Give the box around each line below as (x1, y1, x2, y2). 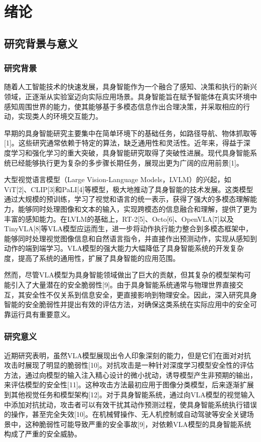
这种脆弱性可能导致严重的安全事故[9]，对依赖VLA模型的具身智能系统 (25, 418, 251, 429)
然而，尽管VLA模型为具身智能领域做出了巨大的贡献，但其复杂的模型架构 (4, 269, 244, 280)
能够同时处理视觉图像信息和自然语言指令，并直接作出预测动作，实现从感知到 (4, 233, 257, 243)
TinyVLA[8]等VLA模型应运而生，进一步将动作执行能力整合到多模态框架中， (4, 223, 253, 234)
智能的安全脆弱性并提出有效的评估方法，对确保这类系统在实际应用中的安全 (4, 299, 250, 310)
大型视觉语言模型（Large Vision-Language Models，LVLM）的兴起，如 (4, 174, 231, 185)
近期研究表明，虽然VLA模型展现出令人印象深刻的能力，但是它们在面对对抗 (4, 350, 251, 360)
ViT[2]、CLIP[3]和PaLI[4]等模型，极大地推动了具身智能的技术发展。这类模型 (4, 184, 253, 194)
